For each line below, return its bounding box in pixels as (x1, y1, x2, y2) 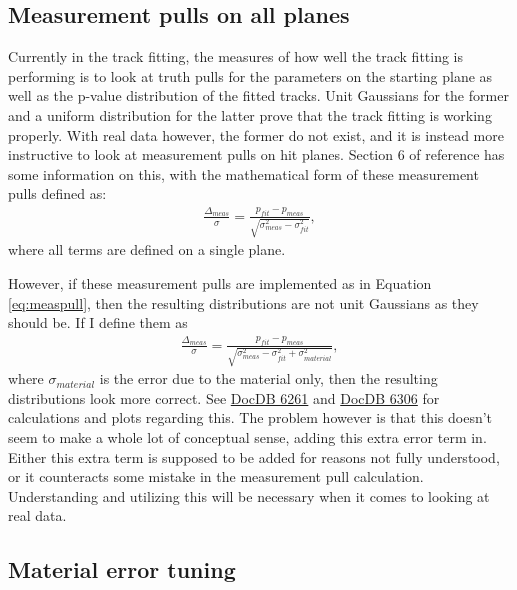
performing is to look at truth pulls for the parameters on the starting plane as (8, 65, 493, 86)
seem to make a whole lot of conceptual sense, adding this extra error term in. (8, 427, 487, 448)
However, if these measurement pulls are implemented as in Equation (8, 273, 432, 293)
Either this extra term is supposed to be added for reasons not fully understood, (8, 446, 500, 467)
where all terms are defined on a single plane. (8, 239, 286, 260)
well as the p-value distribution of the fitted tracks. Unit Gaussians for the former (8, 85, 509, 106)
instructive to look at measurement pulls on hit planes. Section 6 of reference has (8, 144, 505, 165)
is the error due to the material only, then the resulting (99, 368, 438, 389)
